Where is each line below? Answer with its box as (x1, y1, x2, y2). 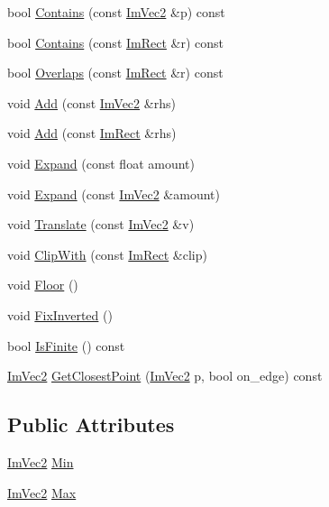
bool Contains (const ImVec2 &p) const (7, 3, 225, 21)
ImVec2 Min (7, 452, 74, 471)
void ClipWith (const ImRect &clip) (7, 244, 207, 263)
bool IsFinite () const (7, 336, 125, 355)
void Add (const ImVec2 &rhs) (7, 93, 176, 112)
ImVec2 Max (7, 483, 77, 502)
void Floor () (7, 275, 78, 294)
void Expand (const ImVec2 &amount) (7, 184, 220, 203)
